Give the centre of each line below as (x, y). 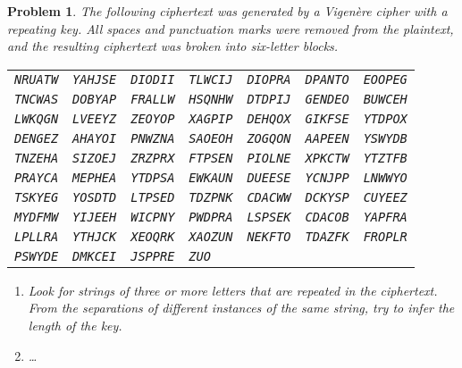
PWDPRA (211, 217)
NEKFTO (269, 236)
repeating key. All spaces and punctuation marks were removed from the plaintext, (231, 28)
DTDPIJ (269, 99)
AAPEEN (327, 138)
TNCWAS (37, 99)
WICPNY (153, 217)
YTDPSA (153, 177)
